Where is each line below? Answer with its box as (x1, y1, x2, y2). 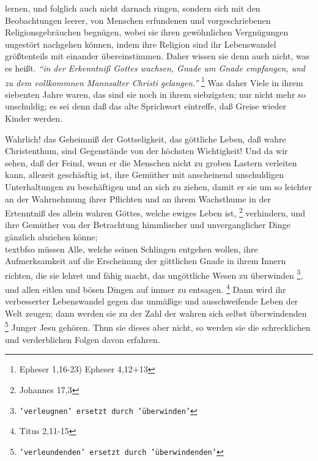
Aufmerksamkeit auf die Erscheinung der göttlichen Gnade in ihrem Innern (5, 254, 286, 267)
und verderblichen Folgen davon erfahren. (5, 333, 160, 345)
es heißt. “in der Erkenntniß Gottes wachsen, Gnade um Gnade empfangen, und (5, 61, 305, 74)
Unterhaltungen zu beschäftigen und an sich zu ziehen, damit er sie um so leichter (5, 180, 312, 193)
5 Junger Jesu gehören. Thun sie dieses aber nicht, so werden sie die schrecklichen (5, 319, 311, 334)
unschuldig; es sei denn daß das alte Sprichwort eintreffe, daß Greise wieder (5, 100, 286, 112)
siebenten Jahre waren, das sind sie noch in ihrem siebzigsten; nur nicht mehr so (5, 87, 306, 100)
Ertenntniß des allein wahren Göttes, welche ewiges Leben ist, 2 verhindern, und (5, 205, 305, 219)
